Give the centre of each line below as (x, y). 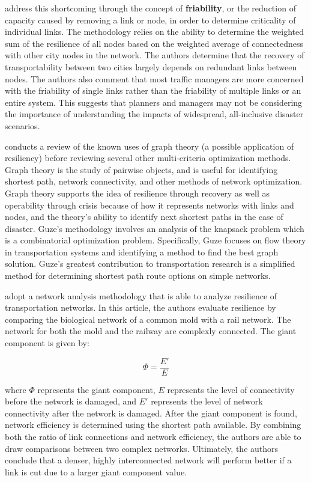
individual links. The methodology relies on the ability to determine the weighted (155, 32)
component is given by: (47, 343)
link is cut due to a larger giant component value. (96, 471)
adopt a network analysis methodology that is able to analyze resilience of (141, 295)
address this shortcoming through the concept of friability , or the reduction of (150, 8)
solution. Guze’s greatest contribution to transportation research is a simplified (150, 264)
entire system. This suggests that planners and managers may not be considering (154, 102)
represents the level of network (207, 401)
